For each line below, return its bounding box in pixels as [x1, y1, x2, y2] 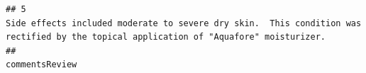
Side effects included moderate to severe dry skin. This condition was [6, 18, 362, 28]
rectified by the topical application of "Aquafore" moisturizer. [6, 32, 326, 43]
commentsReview [6, 60, 77, 70]
